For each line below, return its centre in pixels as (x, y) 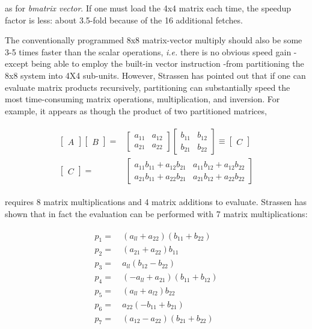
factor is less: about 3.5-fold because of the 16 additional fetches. (124, 20)
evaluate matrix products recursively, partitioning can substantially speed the (148, 87)
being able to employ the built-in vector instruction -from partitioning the (167, 63)
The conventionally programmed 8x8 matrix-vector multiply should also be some (154, 40)
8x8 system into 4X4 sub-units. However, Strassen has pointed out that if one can (155, 75)
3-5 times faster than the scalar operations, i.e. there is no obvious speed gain (148, 51)
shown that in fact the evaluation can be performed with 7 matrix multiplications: (156, 214)
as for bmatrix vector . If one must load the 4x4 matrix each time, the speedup (148, 8)
